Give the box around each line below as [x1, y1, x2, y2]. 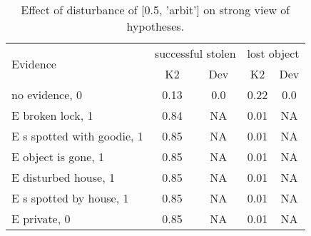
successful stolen [154, 45, 236, 61]
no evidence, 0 [11, 86, 83, 103]
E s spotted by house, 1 [11, 190, 129, 206]
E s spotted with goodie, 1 [11, 128, 143, 144]
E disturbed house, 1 [11, 169, 115, 185]
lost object [247, 45, 300, 61]
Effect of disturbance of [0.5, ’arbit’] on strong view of [21, 1, 290, 18]
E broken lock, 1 [11, 107, 93, 123]
